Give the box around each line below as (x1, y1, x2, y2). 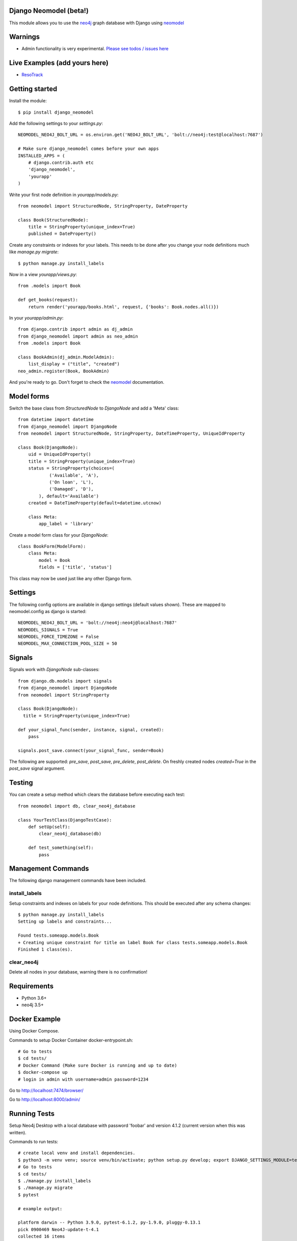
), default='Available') (39, 493, 99, 499)
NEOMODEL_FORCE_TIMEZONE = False (18, 634, 99, 640)
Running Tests (9, 1109, 54, 1118)
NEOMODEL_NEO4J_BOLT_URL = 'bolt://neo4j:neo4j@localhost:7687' (18, 620, 178, 625)
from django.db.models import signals (18, 678, 112, 684)
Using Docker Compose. (9, 1028, 59, 1034)
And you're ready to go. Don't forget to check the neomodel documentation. (9, 379, 164, 385)
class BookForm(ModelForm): (18, 544, 86, 550)
